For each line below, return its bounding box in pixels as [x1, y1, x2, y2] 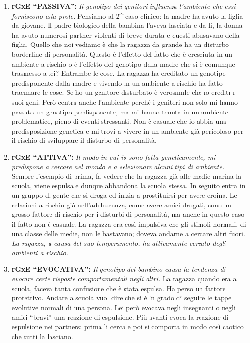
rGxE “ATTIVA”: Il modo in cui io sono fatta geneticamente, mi [11, 151, 216, 161]
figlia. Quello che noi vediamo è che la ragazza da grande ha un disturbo [11, 39, 229, 49]
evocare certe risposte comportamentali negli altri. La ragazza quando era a [11, 274, 237, 284]
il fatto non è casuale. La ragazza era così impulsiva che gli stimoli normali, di [11, 219, 246, 229]
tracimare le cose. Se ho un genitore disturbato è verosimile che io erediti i [11, 87, 235, 97]
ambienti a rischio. [11, 247, 68, 257]
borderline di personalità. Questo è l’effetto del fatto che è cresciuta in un [11, 48, 233, 59]
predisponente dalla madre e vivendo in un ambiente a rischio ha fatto [11, 77, 223, 88]
